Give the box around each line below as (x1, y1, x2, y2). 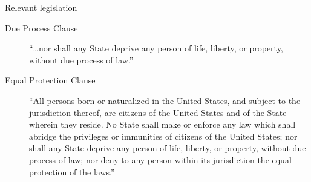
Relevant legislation (5, 1, 77, 13)
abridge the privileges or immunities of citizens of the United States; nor (29, 129, 298, 142)
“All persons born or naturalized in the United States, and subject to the (29, 94, 301, 106)
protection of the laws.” (29, 165, 115, 178)
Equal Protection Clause (5, 74, 96, 86)
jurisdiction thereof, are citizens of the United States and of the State (29, 106, 287, 119)
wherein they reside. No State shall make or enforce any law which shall (29, 118, 296, 131)
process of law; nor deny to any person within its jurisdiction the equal (29, 153, 292, 166)
